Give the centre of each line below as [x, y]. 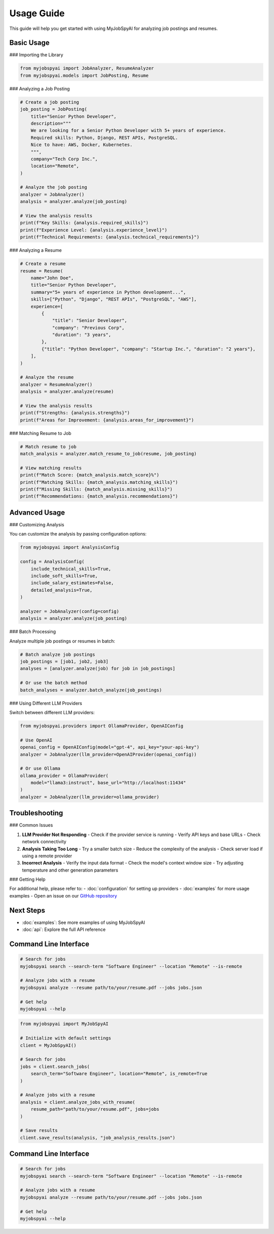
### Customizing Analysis [37, 524]
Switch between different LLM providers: [52, 712]
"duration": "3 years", [82, 335]
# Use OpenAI [36, 740]
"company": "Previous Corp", [88, 328]
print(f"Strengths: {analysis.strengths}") [75, 413]
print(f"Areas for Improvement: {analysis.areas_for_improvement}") [107, 420]
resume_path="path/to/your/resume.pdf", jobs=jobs [95, 1109]
